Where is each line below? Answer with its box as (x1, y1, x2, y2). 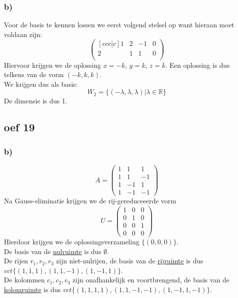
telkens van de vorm (4, 69, 64, 79)
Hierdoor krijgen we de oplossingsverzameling (4, 236, 139, 246)
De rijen (4, 256, 28, 266)
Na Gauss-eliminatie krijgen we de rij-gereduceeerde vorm (4, 196, 177, 206)
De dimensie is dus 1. (4, 96, 67, 106)
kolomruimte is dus (4, 284, 61, 294)
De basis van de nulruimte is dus (4, 246, 101, 256)
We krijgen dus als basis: (4, 79, 78, 89)
